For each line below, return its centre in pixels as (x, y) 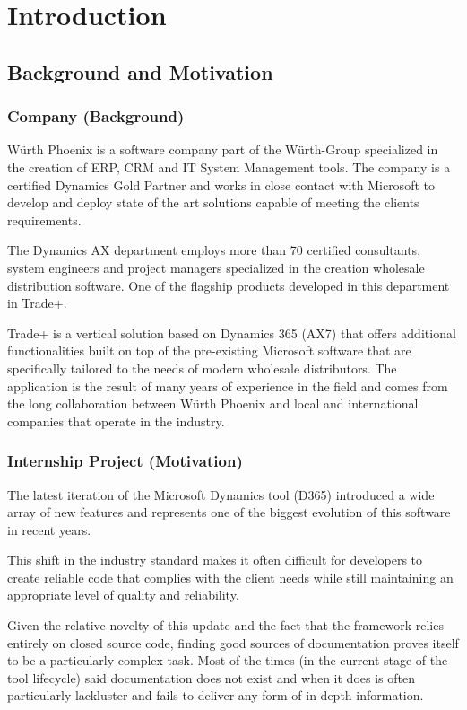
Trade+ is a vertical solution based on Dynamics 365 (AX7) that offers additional (232, 333)
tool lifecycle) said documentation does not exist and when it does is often (211, 677)
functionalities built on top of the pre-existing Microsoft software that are (209, 351)
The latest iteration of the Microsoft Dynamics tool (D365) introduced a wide (221, 494)
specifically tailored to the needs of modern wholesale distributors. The (202, 368)
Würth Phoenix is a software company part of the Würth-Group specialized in (223, 149)
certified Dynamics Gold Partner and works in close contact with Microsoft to (221, 184)
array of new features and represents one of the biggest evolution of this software (229, 512)
